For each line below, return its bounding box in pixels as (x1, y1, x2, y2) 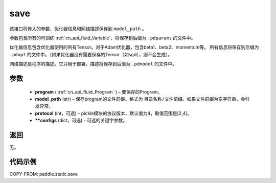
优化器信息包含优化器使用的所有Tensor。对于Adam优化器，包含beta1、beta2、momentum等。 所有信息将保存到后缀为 (9, 44, 259, 51)
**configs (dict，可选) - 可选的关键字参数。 (35, 118, 128, 124)
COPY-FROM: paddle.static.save (9, 171, 78, 177)
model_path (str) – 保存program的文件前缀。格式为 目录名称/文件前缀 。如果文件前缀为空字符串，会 (35, 96, 245, 102)
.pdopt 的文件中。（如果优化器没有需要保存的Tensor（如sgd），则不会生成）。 (9, 51, 173, 57)
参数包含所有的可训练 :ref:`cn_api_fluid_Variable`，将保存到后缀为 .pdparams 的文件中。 (9, 35, 196, 41)
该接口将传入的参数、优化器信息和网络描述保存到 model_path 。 (9, 26, 147, 32)
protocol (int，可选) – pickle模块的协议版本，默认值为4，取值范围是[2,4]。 (35, 110, 192, 116)
